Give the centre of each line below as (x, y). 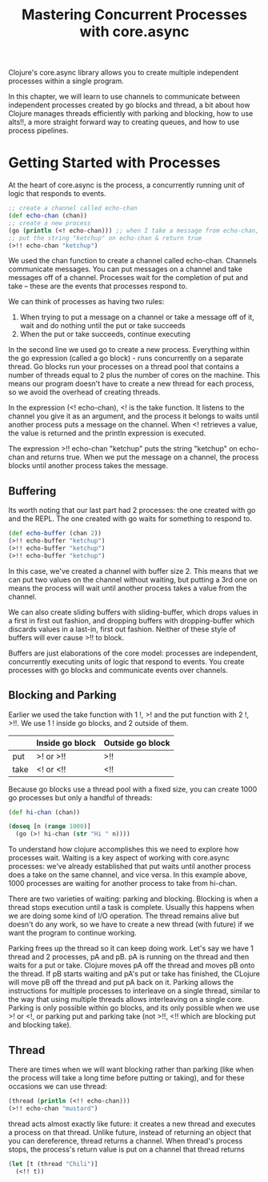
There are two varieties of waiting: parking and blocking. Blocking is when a (133, 899)
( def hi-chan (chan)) (44, 812)
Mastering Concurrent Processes (134, 15)
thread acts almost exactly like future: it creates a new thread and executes (132, 1124)
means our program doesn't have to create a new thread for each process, (131, 384)
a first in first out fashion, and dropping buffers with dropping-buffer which (132, 620)
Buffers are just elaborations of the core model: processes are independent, (133, 653)
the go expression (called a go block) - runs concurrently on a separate (126, 359)
